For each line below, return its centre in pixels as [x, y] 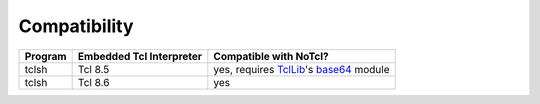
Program [45, 56]
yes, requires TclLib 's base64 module [301, 69]
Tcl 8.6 [93, 82]
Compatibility [76, 26]
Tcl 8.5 [93, 69]
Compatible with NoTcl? [271, 56]
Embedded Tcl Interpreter [140, 56]
